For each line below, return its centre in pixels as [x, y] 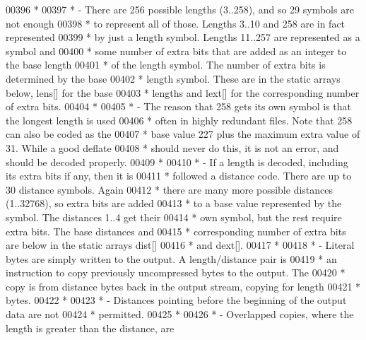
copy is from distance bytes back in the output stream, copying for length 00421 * [183, 286]
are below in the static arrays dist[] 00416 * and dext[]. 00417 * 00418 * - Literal [180, 245]
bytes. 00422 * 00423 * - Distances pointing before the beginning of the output [176, 300]
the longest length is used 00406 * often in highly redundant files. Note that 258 [179, 120]
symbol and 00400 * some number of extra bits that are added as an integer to [176, 51]
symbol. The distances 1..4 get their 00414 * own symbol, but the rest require [174, 217]
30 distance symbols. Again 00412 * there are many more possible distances [169, 189]
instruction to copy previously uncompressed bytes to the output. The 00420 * [176, 272]
